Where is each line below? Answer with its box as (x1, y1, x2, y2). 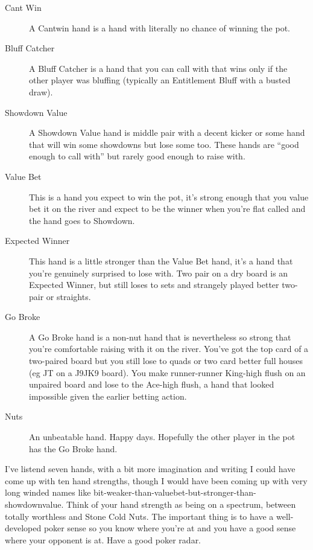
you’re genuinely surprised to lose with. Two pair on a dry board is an (29, 266, 288, 279)
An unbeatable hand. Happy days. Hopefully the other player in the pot (29, 430, 296, 443)
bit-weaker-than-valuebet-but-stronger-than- (93, 486, 256, 499)
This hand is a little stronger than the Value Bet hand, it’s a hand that (29, 254, 293, 267)
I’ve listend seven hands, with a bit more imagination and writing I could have (5, 462, 296, 475)
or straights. (46, 290, 91, 302)
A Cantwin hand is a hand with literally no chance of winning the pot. (29, 21, 290, 34)
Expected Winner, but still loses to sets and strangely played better (29, 278, 279, 291)
